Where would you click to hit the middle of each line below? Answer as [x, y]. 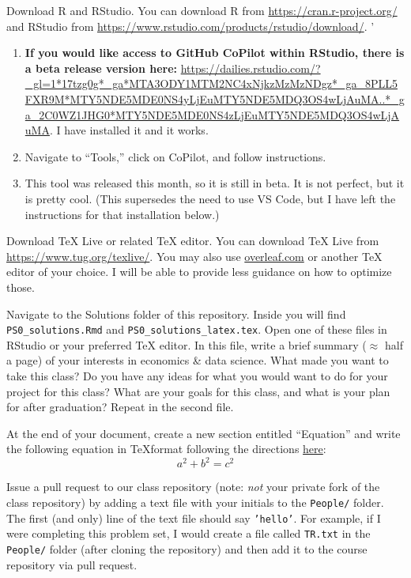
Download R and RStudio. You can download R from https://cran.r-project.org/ [202, 10]
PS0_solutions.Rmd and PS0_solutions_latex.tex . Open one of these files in [197, 329]
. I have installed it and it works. [129, 130]
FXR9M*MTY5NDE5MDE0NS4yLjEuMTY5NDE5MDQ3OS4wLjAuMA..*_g [215, 98]
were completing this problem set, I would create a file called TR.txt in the [189, 533]
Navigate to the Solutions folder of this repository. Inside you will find [176, 314]
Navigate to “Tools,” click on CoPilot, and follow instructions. [175, 156]
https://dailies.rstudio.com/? [251, 68]
